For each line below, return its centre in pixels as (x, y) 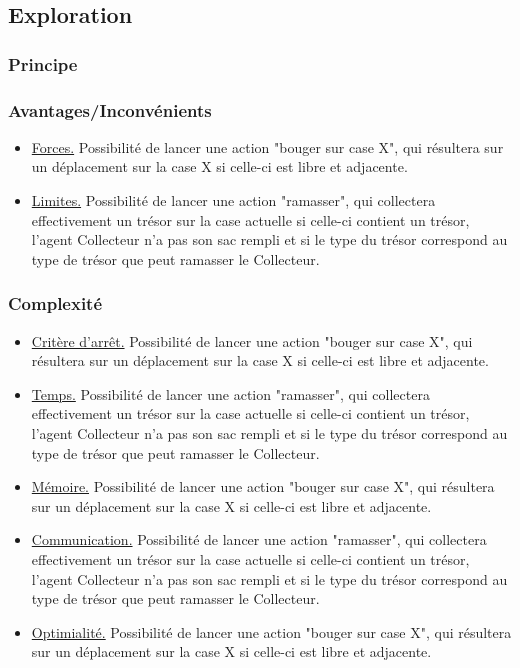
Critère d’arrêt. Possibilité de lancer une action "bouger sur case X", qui (252, 340)
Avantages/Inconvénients (110, 109)
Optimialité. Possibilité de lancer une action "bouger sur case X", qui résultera (271, 631)
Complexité (55, 303)
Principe (43, 63)
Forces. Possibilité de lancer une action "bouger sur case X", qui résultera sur (267, 146)
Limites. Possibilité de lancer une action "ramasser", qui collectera (233, 200)
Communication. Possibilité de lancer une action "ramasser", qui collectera (259, 539)
